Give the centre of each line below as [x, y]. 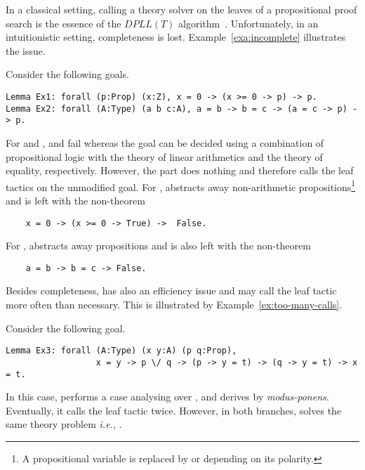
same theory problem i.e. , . [64, 424]
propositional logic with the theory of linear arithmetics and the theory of [164, 156]
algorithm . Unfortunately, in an [248, 23]
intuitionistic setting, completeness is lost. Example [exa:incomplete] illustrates [176, 37]
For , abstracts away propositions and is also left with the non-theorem [158, 246]
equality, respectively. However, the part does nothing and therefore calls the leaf [180, 170]
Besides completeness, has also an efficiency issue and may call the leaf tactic [171, 291]
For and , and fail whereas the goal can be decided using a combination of [165, 142]
